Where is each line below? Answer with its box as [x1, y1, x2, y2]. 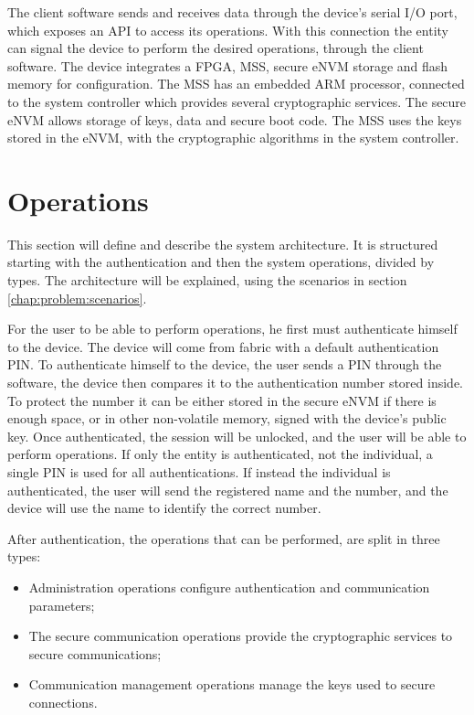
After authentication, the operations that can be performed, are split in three [7, 528, 440, 548]
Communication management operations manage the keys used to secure [28, 675, 436, 694]
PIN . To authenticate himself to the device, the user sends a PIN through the [7, 355, 442, 374]
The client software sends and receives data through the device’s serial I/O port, [7, 3, 458, 21]
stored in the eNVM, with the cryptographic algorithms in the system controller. [7, 128, 459, 147]
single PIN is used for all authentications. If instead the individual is [7, 463, 391, 481]
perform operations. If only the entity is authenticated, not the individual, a [7, 444, 433, 464]
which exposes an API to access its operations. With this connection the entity [7, 20, 448, 39]
